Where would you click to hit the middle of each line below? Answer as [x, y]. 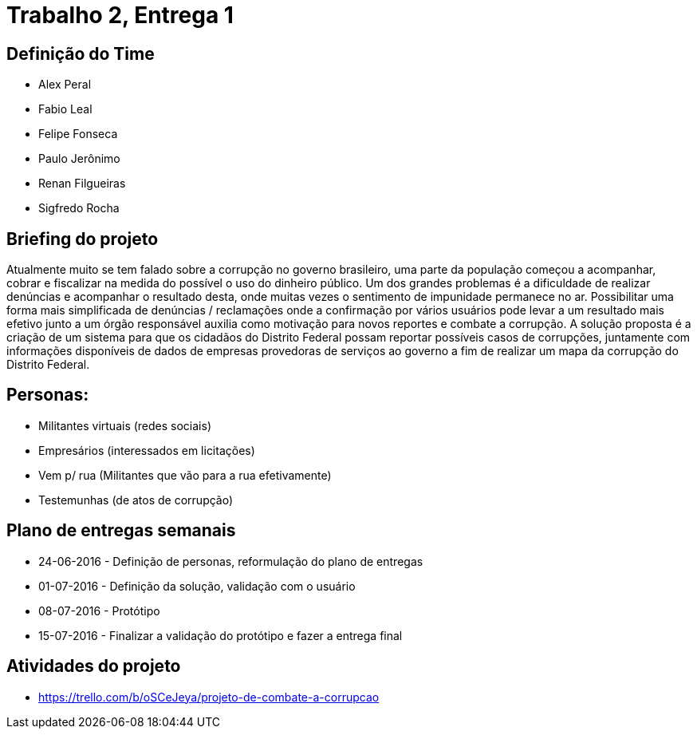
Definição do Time [81, 53]
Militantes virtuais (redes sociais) [125, 425]
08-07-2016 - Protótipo [99, 611]
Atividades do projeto [94, 666]
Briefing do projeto [83, 239]
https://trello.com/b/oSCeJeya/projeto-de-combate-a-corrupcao [209, 697]
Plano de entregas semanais [121, 531]
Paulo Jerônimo [79, 159]
